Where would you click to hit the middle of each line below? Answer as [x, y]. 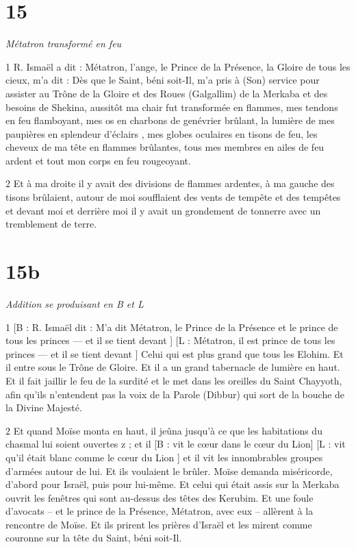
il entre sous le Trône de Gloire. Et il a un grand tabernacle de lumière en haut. [173, 367]
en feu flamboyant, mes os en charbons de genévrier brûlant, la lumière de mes [170, 120]
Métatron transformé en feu [64, 44]
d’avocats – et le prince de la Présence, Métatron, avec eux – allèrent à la [160, 511]
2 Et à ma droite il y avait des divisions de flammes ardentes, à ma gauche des [170, 183]
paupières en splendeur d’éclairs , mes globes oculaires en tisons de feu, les [162, 133]
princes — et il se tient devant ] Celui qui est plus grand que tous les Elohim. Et [175, 353]
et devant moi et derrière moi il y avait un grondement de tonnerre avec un [163, 210]
